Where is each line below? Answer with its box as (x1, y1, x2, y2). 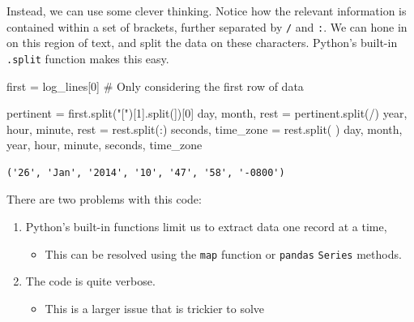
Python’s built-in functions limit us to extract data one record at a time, (25, 218, 387, 235)
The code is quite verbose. (25, 273, 156, 290)
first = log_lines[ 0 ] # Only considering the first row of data (6, 77, 304, 94)
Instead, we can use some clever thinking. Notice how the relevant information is (6, 2, 407, 19)
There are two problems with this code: (6, 191, 202, 208)
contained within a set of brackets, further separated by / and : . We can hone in (6, 18, 408, 35)
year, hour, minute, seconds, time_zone (6, 136, 203, 153)
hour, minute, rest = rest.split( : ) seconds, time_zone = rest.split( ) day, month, (6, 120, 403, 137)
